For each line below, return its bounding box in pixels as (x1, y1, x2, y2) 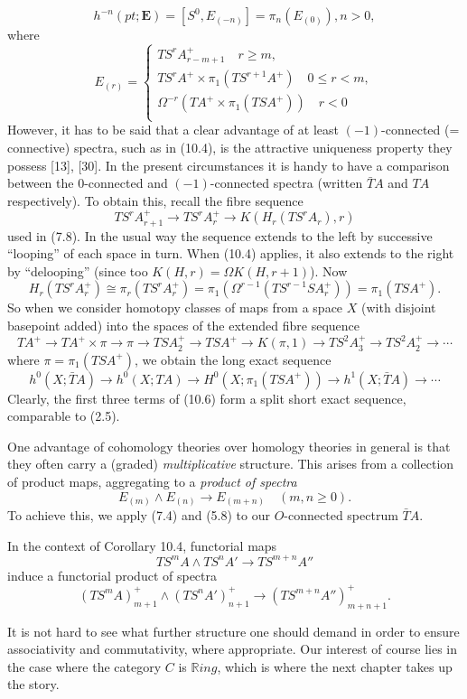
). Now (310, 261, 348, 280)
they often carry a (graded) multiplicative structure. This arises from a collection (7, 454, 454, 473)
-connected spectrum (284, 506, 398, 525)
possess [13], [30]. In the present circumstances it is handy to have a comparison (7, 155, 450, 174)
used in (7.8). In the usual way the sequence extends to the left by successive (7, 226, 433, 245)
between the (7, 173, 74, 192)
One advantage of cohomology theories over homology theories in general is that (7, 436, 451, 455)
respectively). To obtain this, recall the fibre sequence (7, 191, 304, 210)
